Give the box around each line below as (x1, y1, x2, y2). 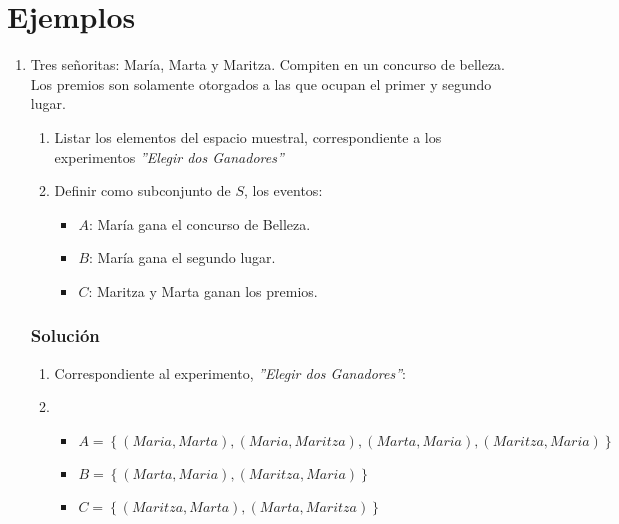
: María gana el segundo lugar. (89, 247, 276, 268)
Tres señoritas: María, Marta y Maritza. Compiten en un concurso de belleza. (30, 54, 506, 75)
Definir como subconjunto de (54, 180, 231, 201)
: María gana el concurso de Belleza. (88, 213, 311, 234)
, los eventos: (243, 180, 323, 201)
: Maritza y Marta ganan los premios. (88, 280, 318, 301)
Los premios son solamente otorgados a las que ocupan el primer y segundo (30, 73, 492, 94)
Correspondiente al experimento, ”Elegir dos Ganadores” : (54, 362, 406, 383)
